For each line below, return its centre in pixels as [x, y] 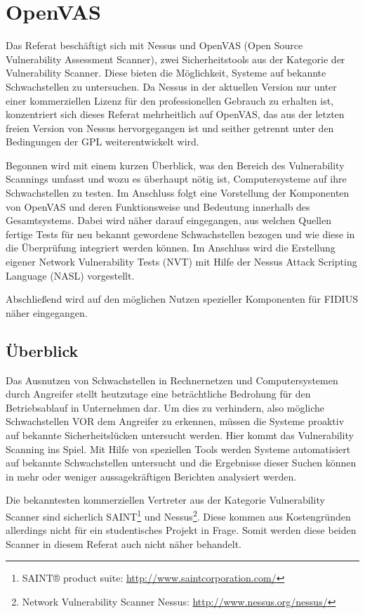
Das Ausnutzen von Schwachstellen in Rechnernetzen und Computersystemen [172, 380]
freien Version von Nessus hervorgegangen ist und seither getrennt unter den [170, 128]
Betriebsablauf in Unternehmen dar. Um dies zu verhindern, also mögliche [165, 407]
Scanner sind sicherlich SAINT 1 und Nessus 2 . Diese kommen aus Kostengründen [178, 515]
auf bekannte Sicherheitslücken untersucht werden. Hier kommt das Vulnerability [180, 435]
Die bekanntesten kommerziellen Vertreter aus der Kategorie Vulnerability [165, 500]
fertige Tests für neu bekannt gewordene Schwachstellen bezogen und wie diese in [180, 234]
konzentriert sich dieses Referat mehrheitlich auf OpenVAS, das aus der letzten [175, 114]
